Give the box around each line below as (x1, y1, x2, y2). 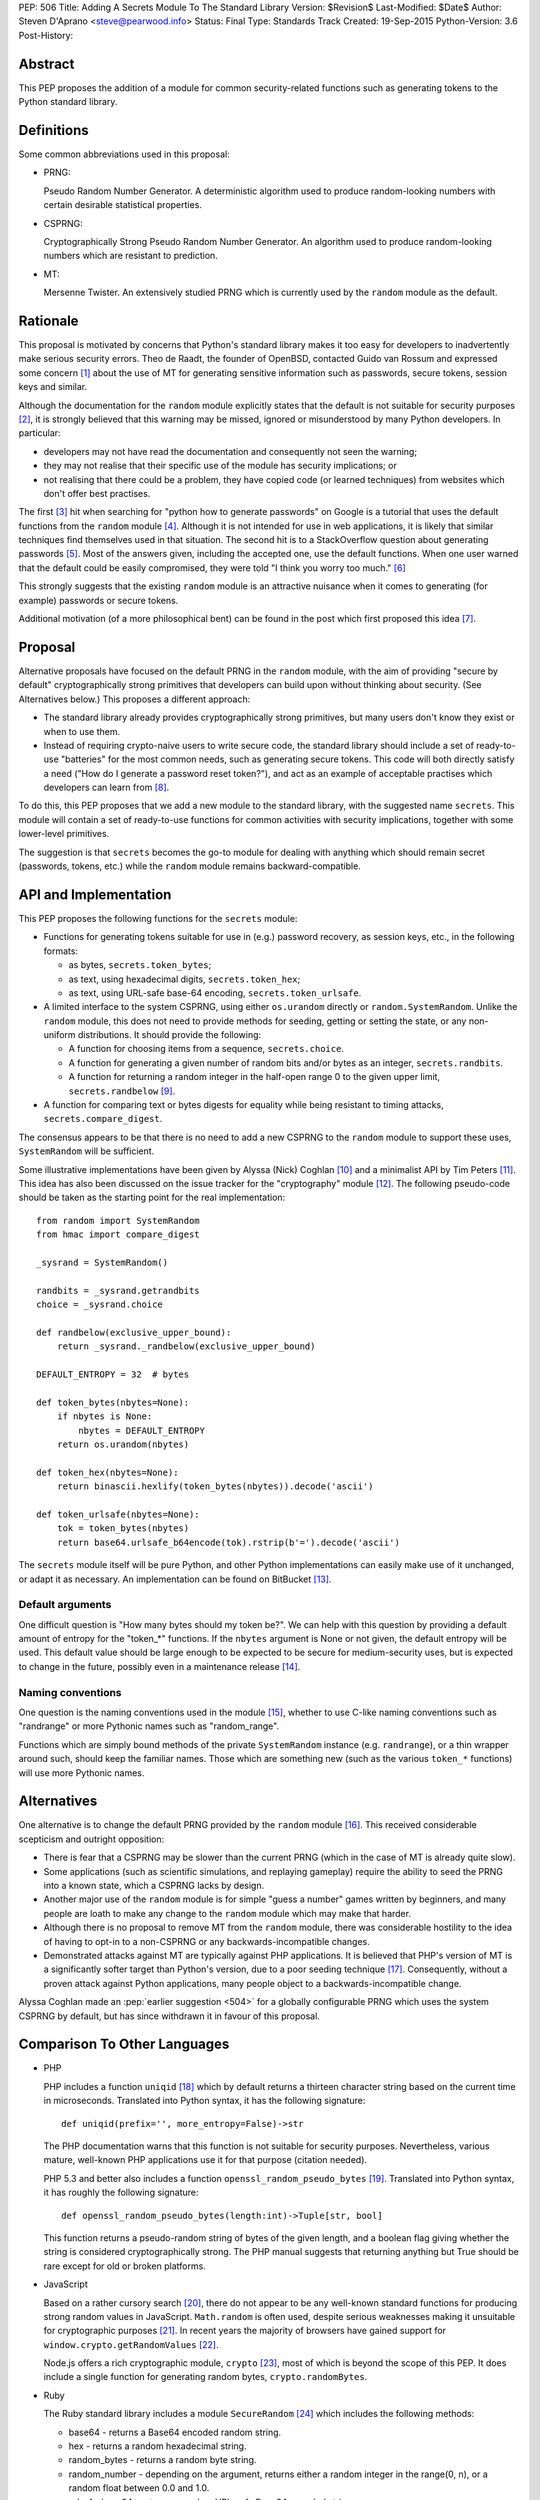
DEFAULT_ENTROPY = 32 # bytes (36, 1369, 190, 1380)
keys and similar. (18, 381, 88, 393)
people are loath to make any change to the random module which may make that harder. (43, 1907, 412, 1919)
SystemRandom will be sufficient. (18, 1145, 155, 1157)
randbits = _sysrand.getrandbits (36, 1285, 200, 1296)
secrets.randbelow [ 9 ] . (68, 1085, 176, 1097)
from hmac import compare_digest (36, 1229, 200, 1240)
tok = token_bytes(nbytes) (56, 1523, 190, 1534)
